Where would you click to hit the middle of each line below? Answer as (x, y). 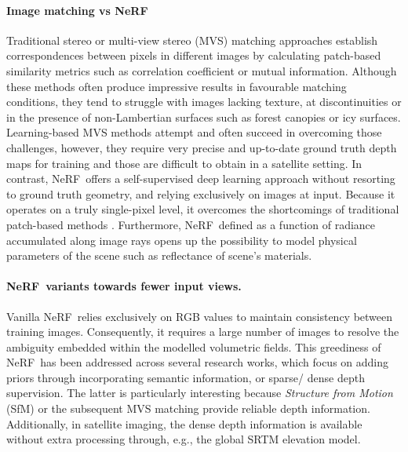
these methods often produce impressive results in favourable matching (177, 86)
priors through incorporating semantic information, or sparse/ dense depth (186, 377)
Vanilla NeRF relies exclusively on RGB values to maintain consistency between (200, 316)
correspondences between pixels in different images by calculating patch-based (194, 55)
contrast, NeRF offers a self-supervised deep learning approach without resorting (201, 179)
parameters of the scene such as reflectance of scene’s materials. (159, 255)
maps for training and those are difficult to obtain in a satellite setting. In (184, 163)
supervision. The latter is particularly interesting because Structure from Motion (200, 393)
